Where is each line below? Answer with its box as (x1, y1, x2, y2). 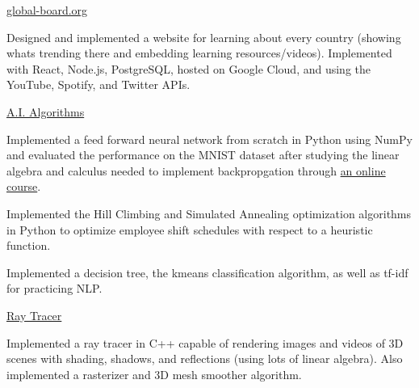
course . (6, 178, 41, 195)
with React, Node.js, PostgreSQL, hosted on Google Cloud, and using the (6, 60, 371, 77)
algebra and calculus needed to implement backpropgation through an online (6, 162, 386, 179)
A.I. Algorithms (6, 103, 85, 120)
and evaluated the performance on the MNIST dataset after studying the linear (6, 146, 400, 163)
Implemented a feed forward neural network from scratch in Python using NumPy (6, 130, 413, 147)
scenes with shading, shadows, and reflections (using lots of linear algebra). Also (6, 350, 403, 367)
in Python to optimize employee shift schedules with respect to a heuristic (6, 221, 373, 238)
